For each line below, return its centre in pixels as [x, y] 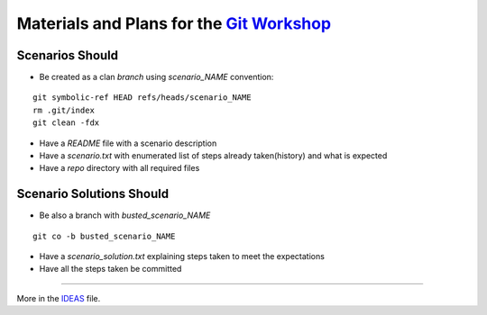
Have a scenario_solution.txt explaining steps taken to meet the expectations [182, 256]
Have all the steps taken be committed [110, 269]
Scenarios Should [68, 55]
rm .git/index [64, 110]
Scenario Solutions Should [93, 194]
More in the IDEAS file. [59, 298]
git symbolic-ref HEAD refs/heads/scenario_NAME [142, 98]
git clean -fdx [66, 123]
